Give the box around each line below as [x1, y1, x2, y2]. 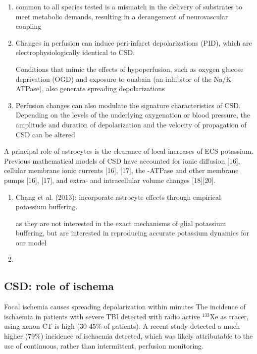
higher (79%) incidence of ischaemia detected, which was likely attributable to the [4, 331, 253, 341]
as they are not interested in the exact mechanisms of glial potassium [15, 218, 226, 228]
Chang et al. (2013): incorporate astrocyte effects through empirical [15, 191, 221, 202]
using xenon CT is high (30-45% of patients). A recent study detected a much [4, 321, 240, 331]
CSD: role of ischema [4, 278, 114, 294]
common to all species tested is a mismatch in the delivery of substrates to [15, 1, 242, 11]
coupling [15, 21, 42, 31]
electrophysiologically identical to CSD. [15, 47, 135, 58]
